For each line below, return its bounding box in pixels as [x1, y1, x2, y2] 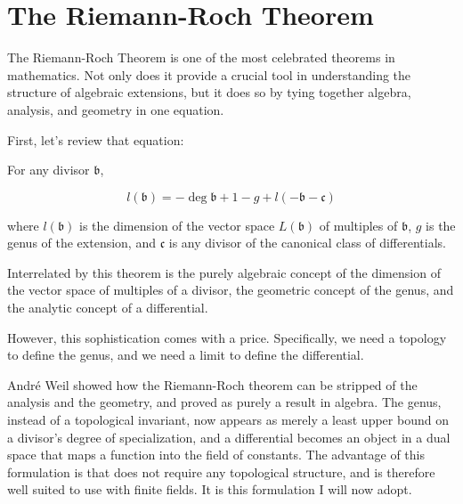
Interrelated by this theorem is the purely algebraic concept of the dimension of [7, 263, 441, 281]
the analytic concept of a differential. [7, 298, 208, 317]
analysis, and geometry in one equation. [7, 100, 224, 118]
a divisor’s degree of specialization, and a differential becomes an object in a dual [7, 427, 451, 446]
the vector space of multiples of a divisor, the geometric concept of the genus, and [7, 280, 454, 299]
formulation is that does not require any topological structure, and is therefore [7, 462, 435, 481]
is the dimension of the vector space [78, 215, 275, 234]
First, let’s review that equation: [7, 130, 184, 149]
